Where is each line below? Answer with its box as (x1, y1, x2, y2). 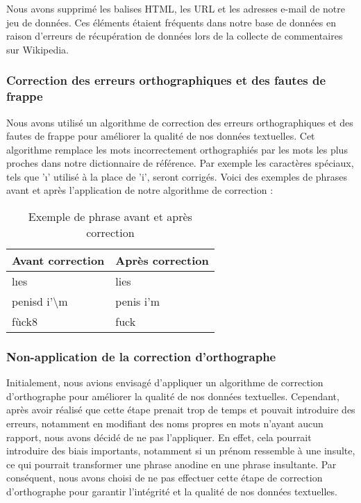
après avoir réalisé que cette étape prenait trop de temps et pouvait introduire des (6, 402, 355, 417)
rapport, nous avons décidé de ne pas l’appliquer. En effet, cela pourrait (6, 429, 312, 444)
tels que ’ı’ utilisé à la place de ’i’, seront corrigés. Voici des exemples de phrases (6, 169, 348, 183)
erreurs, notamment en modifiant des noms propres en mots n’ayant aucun (6, 416, 324, 431)
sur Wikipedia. (6, 42, 69, 56)
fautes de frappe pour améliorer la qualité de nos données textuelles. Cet (6, 129, 315, 143)
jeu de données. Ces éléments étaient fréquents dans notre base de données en (6, 15, 336, 29)
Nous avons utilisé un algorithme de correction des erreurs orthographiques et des (6, 115, 353, 129)
